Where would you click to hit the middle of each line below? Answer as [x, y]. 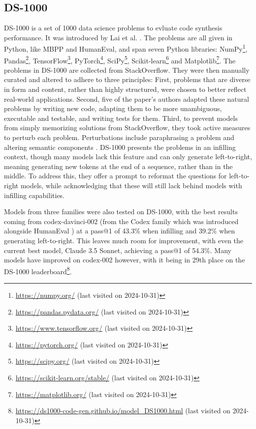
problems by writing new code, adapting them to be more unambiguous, [113, 108]
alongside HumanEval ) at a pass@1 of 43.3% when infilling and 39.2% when [120, 231]
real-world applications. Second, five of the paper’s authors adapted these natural [127, 99]
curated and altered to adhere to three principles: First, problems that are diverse [127, 79]
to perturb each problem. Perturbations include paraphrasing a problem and [119, 137]
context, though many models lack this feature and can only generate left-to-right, [128, 157]
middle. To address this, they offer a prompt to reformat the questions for [115, 176]
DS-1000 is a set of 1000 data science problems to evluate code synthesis [113, 28]
